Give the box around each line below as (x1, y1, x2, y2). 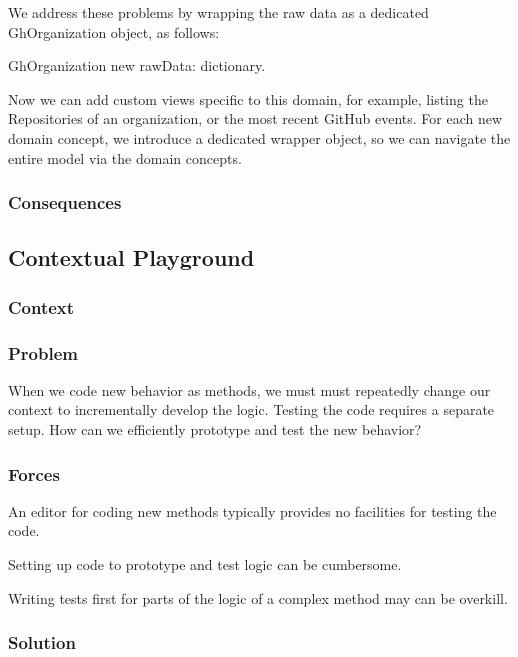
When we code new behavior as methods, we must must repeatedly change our (8, 379, 491, 400)
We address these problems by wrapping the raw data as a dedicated (8, 2, 429, 22)
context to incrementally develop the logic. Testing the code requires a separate (8, 399, 495, 420)
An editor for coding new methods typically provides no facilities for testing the (8, 500, 497, 521)
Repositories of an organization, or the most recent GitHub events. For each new (8, 108, 503, 129)
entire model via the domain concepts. (8, 147, 242, 168)
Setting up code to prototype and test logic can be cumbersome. (8, 554, 402, 575)
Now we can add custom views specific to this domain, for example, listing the (8, 88, 488, 109)
